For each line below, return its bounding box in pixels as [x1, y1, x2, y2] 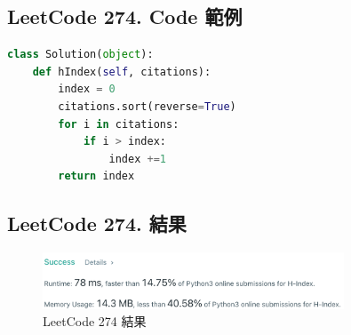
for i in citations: [58, 117, 179, 131]
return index [58, 170, 135, 183]
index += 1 [108, 152, 166, 165]
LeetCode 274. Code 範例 [7, 3, 243, 30]
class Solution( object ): [7, 48, 154, 61]
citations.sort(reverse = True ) [58, 100, 236, 113]
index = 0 [58, 83, 116, 96]
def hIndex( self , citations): [32, 65, 211, 78]
